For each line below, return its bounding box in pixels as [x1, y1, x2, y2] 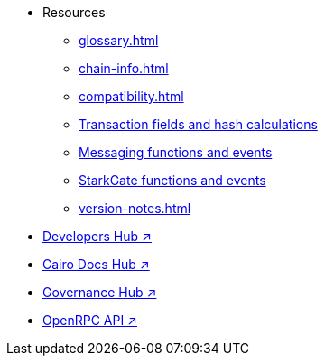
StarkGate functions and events [79, 172, 266, 188]
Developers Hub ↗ [42, 228, 152, 244]
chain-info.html [79, 60, 169, 76]
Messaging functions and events [79, 144, 273, 160]
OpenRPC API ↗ [42, 312, 137, 328]
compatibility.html [79, 88, 184, 104]
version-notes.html [79, 200, 191, 216]
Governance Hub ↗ [42, 284, 157, 300]
